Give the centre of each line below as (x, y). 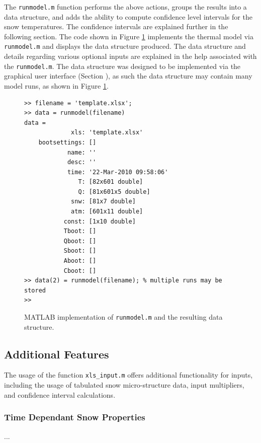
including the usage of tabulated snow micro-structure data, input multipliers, (124, 385)
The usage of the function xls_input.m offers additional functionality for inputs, (128, 375)
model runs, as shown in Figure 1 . (56, 85)
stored (35, 290)
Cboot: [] (80, 271)
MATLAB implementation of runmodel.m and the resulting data (123, 317)
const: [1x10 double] (100, 221)
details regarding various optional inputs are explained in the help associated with (130, 56)
